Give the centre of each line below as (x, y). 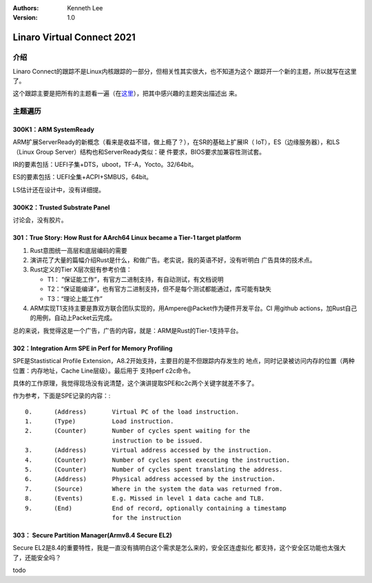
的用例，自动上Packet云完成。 (73, 318)
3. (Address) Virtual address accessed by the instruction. (148, 450)
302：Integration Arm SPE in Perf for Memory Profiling (93, 348)
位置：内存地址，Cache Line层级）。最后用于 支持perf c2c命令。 (104, 370)
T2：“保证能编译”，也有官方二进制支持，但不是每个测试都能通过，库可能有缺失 (159, 289)
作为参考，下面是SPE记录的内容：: (62, 396)
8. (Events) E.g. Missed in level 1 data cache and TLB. (145, 499)
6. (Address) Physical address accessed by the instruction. (150, 479)
